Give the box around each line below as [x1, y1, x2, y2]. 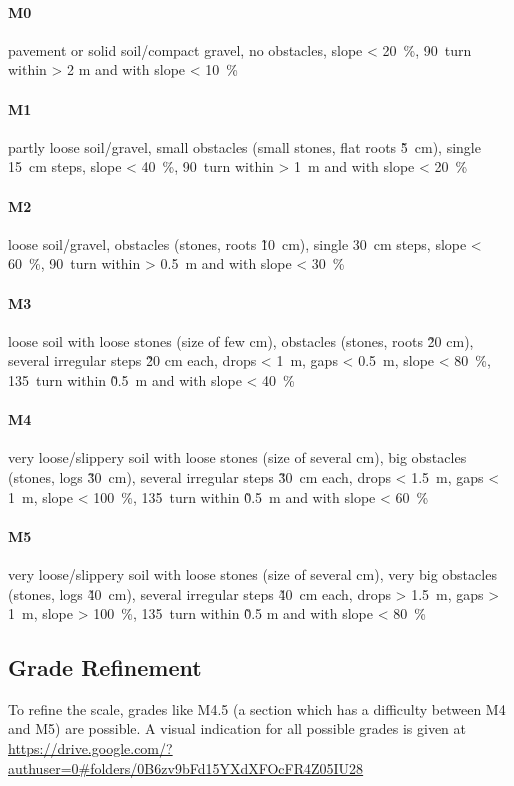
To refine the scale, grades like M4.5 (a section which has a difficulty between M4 [8, 698, 506, 719]
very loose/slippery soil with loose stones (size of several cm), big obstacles [8, 447, 467, 468]
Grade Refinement [8, 652, 202, 683]
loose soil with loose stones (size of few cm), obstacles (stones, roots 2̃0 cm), [8, 330, 474, 351]
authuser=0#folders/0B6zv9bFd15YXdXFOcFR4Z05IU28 [8, 757, 364, 778]
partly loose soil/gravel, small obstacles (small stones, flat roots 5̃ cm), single [8, 136, 481, 157]
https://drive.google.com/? [8, 738, 173, 759]
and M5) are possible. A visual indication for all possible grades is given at [8, 718, 467, 739]
